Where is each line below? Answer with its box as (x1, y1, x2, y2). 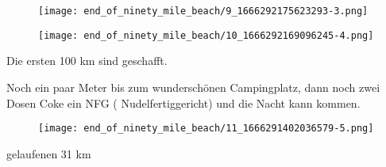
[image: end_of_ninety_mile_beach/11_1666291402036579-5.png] (38, 123, 374, 135)
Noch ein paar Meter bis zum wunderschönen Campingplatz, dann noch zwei (6, 78, 380, 95)
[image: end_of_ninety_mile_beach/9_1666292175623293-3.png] (38, 6, 369, 17)
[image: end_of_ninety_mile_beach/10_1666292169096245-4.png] (38, 29, 374, 41)
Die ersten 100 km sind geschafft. (6, 52, 168, 69)
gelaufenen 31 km (6, 145, 91, 161)
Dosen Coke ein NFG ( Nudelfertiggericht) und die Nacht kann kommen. (6, 94, 361, 111)
